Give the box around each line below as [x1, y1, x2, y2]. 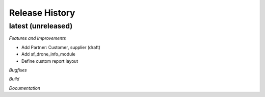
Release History [9, 7, 76, 18]
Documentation [9, 85, 41, 91]
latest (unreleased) [9, 22, 73, 30]
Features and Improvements [9, 35, 66, 41]
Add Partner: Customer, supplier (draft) [21, 44, 101, 50]
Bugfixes [9, 67, 27, 73]
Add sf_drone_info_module [21, 51, 76, 57]
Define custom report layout [21, 58, 78, 64]
